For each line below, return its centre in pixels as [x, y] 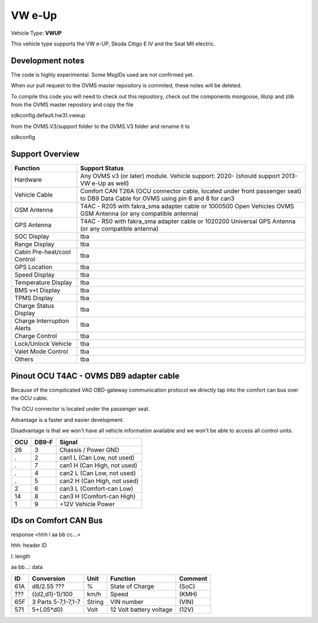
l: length [21, 556]
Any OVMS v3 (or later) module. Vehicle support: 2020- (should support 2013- [189, 176]
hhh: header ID [29, 545]
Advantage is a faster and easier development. [67, 419]
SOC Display [32, 237]
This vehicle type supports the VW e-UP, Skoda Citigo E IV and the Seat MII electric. [113, 44]
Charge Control [36, 336]
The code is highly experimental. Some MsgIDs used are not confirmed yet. [102, 74]
